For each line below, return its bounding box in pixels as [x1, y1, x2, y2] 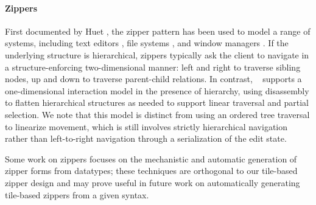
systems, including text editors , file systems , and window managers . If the [5, 36, 289, 49]
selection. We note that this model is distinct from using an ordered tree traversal [5, 108, 310, 120]
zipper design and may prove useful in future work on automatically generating [5, 176, 300, 189]
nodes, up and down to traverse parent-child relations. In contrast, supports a [5, 72, 302, 85]
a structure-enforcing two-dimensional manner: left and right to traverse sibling [5, 60, 301, 73]
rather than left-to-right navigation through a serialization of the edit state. [5, 132, 287, 145]
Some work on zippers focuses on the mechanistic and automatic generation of [5, 152, 297, 165]
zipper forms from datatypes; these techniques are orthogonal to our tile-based [5, 164, 298, 177]
